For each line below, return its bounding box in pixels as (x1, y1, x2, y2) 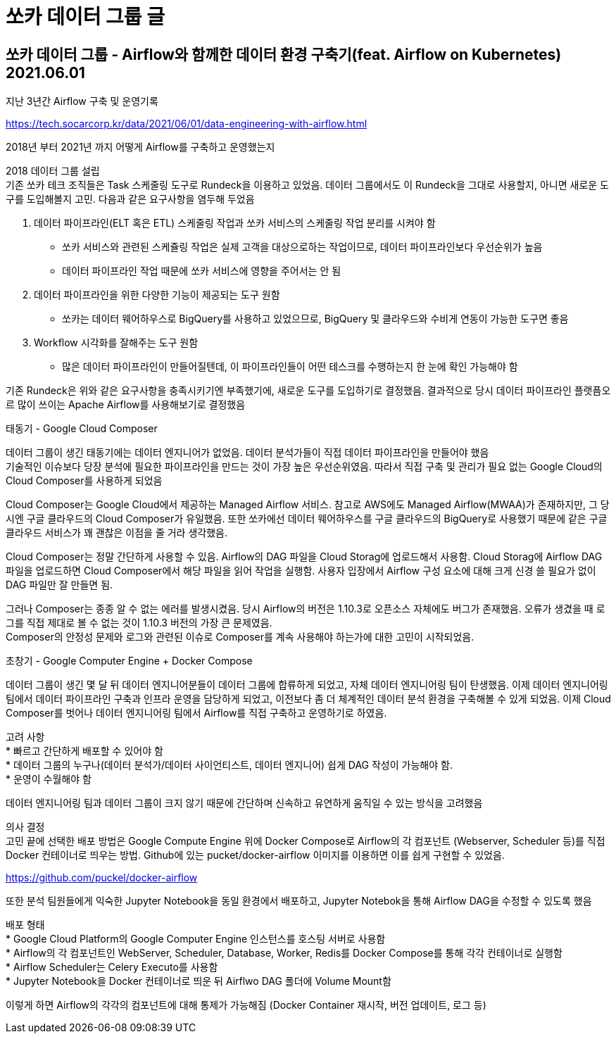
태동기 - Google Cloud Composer (6, 422, 158, 435)
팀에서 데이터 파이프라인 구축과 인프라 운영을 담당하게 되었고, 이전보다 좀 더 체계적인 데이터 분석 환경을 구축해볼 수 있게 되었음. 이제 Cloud (6, 693, 611, 705)
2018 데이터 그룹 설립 (6, 165, 100, 177)
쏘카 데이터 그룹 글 (6, 5, 165, 29)
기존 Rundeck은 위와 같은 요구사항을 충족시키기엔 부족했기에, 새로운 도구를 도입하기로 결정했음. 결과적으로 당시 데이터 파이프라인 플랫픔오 (6, 384, 611, 397)
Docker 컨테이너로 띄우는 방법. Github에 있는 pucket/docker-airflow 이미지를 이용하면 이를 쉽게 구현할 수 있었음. (6, 849, 505, 862)
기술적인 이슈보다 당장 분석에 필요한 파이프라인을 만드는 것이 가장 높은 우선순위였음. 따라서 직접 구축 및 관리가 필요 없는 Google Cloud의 (6, 460, 603, 473)
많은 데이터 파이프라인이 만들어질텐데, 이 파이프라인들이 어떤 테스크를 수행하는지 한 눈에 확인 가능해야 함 (62, 360, 518, 373)
